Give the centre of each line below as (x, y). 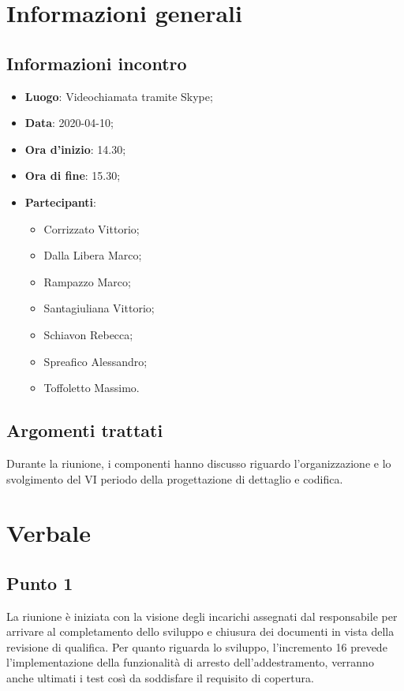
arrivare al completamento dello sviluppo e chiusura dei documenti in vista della (200, 631)
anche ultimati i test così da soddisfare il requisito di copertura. (160, 678)
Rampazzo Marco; (87, 281)
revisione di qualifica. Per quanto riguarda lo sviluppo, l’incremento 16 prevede (197, 646)
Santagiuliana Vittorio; (99, 308)
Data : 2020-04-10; (69, 123)
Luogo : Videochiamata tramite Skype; (119, 96)
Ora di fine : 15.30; (73, 176)
